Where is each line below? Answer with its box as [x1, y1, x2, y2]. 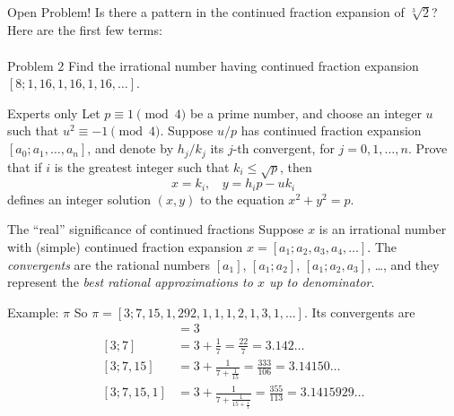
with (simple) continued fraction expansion [7, 237, 243, 256]
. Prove [407, 139, 448, 158]
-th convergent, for [232, 139, 335, 158]
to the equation [199, 189, 284, 208]
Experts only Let [7, 103, 100, 122]
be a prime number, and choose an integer [189, 103, 422, 122]
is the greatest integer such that [54, 157, 230, 176]
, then [280, 157, 312, 176]
